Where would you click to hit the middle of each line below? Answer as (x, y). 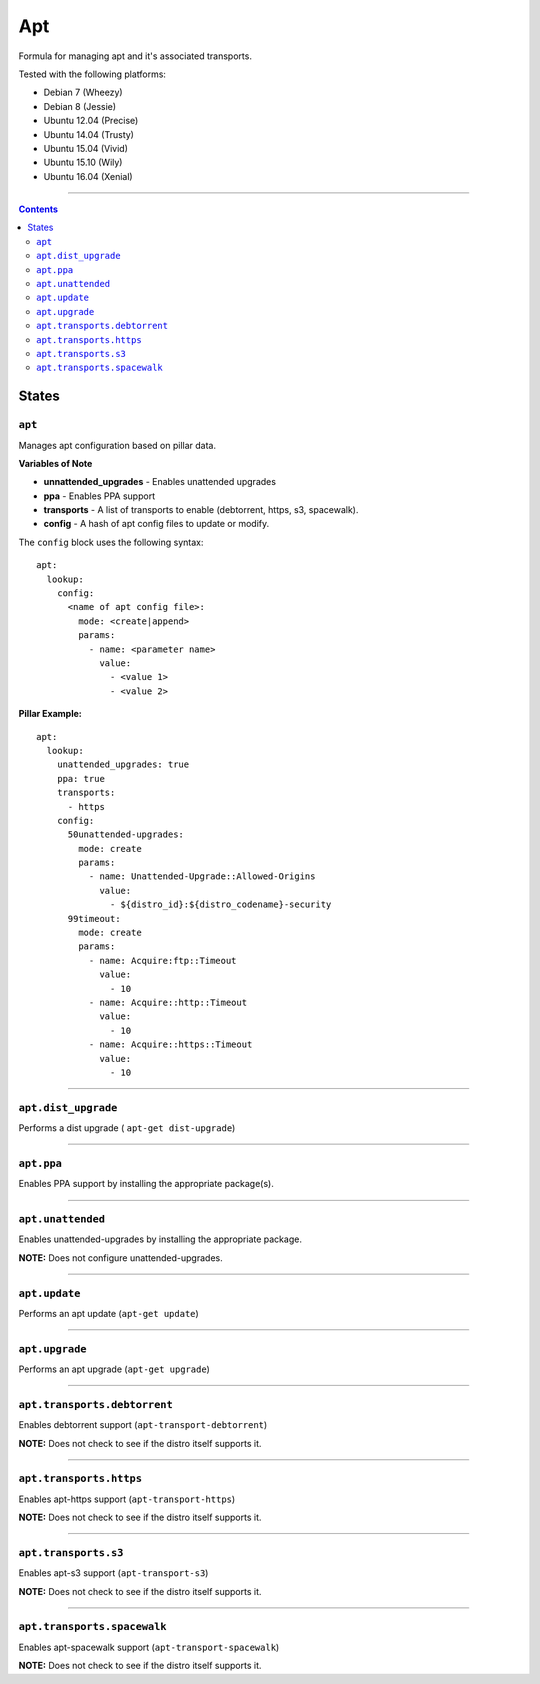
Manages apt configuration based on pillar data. (117, 445)
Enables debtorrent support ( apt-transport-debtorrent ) (143, 1425)
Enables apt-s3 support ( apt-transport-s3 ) (113, 1573)
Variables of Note (55, 463)
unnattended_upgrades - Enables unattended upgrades (160, 482)
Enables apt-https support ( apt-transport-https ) (127, 1499)
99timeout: (94, 918)
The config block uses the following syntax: (111, 542)
